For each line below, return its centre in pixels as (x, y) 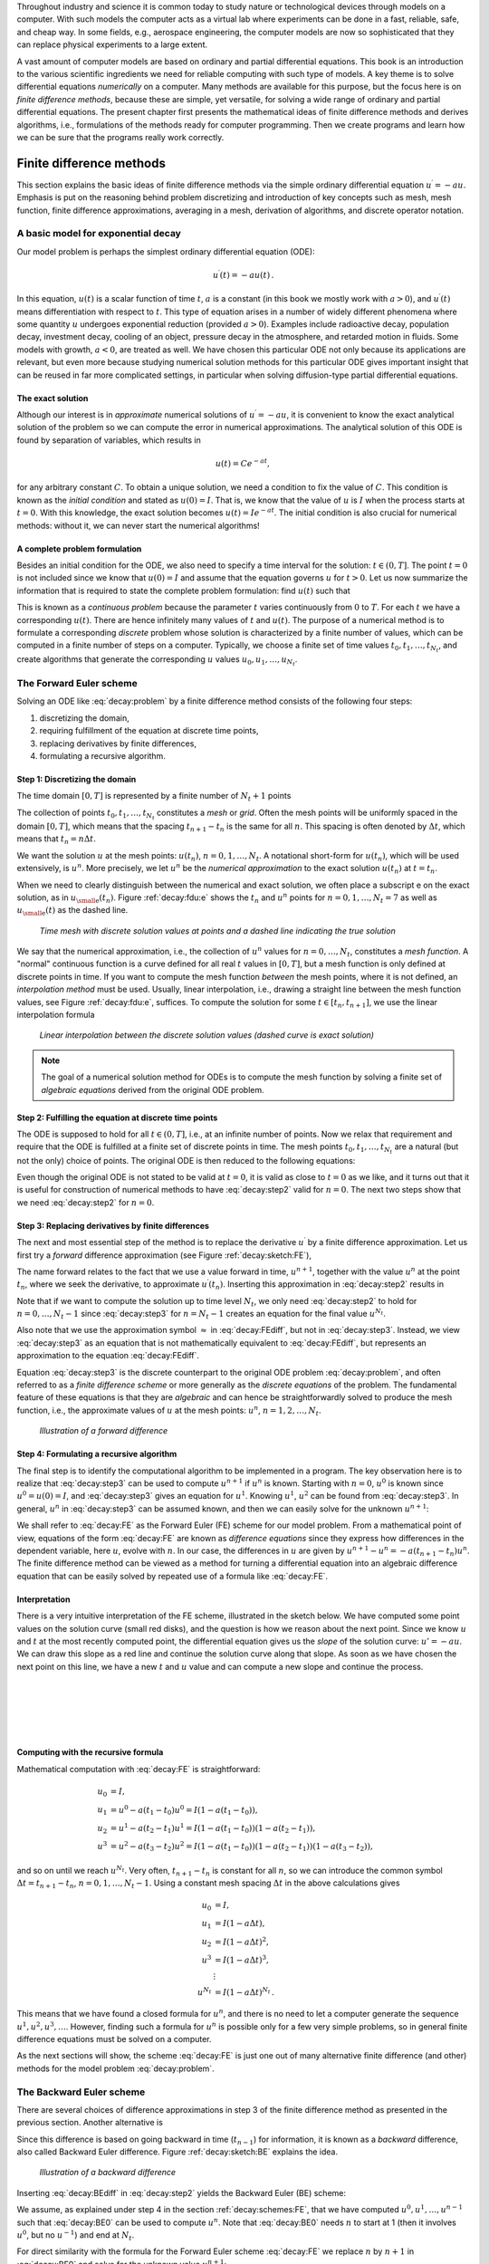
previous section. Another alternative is (90, 2123)
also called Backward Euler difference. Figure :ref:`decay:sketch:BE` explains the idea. (177, 2152)
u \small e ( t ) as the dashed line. (72, 911)
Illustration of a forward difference (104, 1431)
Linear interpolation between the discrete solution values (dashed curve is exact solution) (207, 1035)
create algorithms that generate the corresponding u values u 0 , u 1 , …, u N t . (157, 660)
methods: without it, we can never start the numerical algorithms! (138, 525)
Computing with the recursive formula (90, 1752)
